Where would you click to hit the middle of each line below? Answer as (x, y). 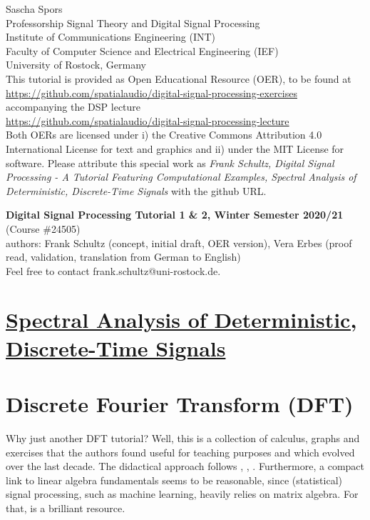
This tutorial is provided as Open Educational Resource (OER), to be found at (179, 78)
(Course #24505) (43, 228)
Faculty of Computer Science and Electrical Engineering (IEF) (142, 50)
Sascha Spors (34, 9)
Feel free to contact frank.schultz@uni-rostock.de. (113, 270)
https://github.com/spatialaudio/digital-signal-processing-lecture (148, 120)
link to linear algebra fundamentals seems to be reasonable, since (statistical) (174, 480)
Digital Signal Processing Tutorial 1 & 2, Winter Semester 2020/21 (175, 215)
